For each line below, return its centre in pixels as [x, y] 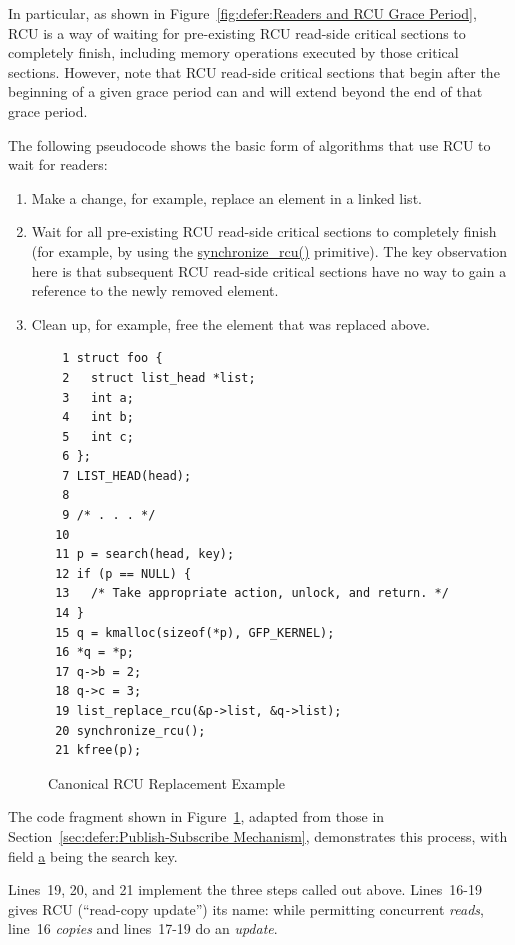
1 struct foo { [112, 358]
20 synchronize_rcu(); [130, 730]
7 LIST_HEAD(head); [127, 475]
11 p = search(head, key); [145, 554]
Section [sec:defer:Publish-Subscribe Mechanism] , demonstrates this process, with [258, 835]
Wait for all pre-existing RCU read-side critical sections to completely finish [264, 231]
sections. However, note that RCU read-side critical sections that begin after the [254, 71]
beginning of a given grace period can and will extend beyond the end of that [245, 91]
